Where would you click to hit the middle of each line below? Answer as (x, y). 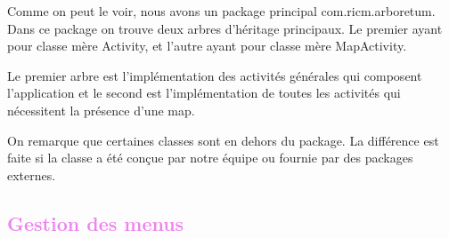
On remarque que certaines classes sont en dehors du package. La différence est (223, 140)
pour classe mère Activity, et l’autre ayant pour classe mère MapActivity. (207, 46)
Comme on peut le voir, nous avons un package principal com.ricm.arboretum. (221, 11)
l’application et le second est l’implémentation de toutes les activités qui (204, 93)
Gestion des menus (96, 222)
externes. (32, 175)
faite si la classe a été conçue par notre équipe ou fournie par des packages (210, 158)
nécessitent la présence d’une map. (101, 110)
